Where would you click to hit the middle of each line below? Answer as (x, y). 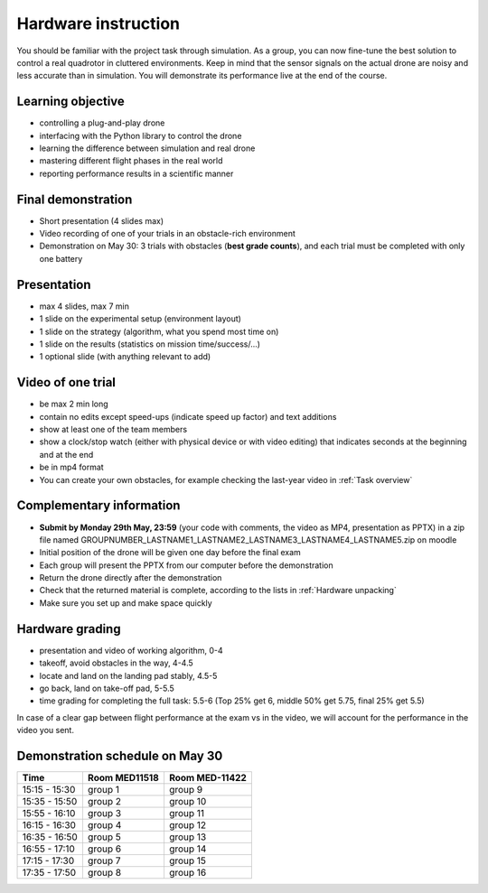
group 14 (188, 849)
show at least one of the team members (113, 430)
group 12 (188, 825)
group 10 (188, 801)
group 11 (187, 813)
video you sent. (45, 730)
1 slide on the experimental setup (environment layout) (140, 319)
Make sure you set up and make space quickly (126, 603)
